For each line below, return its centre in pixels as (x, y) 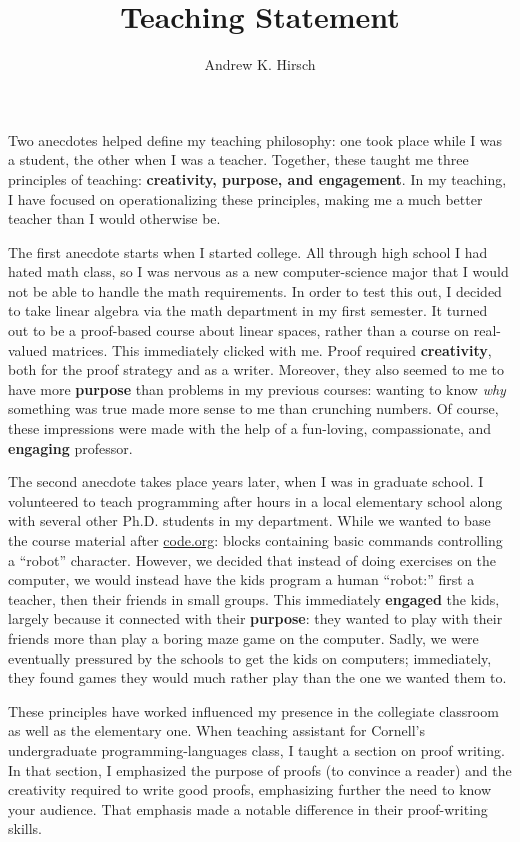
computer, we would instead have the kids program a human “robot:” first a (241, 579)
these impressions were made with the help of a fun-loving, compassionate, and (250, 428)
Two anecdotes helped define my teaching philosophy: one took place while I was (255, 139)
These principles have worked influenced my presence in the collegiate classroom (253, 710)
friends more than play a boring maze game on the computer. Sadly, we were (243, 637)
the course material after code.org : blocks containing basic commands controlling (255, 540)
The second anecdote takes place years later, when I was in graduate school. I (246, 481)
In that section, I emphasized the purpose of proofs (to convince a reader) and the (260, 769)
